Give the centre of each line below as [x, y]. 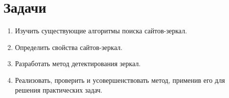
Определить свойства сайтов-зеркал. [69, 47]
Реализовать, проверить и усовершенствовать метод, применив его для [120, 80]
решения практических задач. [59, 89]
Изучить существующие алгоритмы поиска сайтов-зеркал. [101, 31]
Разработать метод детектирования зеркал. [78, 63]
